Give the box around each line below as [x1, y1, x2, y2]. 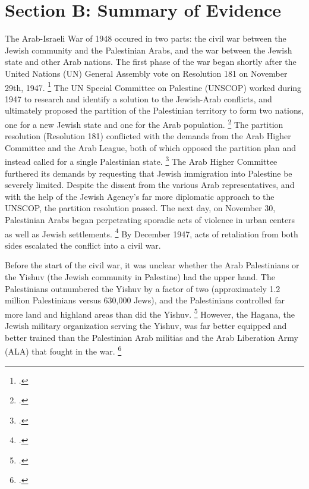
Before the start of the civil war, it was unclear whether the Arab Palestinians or [5, 259, 299, 271]
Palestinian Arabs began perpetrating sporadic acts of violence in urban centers [5, 214, 295, 225]
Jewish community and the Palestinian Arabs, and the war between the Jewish [5, 43, 292, 56]
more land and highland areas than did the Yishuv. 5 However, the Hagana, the [5, 306, 295, 320]
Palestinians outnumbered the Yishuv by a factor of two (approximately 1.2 [5, 282, 280, 294]
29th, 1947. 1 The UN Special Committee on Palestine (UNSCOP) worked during [5, 79, 302, 93]
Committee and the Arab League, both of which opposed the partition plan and [5, 141, 296, 153]
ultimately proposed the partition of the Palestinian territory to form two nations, [5, 104, 304, 117]
